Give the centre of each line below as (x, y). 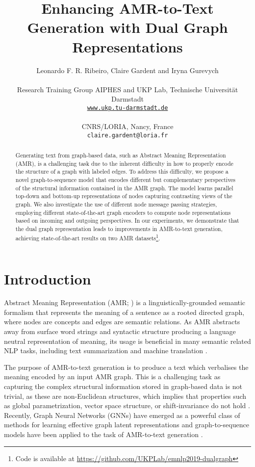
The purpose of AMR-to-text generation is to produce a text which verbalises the (126, 367)
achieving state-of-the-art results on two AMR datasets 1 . (88, 237)
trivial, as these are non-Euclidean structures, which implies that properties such (125, 396)
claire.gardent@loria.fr (127, 135)
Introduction (48, 279)
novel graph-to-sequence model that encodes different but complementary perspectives (126, 180)
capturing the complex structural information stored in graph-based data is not (123, 386)
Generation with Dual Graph (127, 27)
